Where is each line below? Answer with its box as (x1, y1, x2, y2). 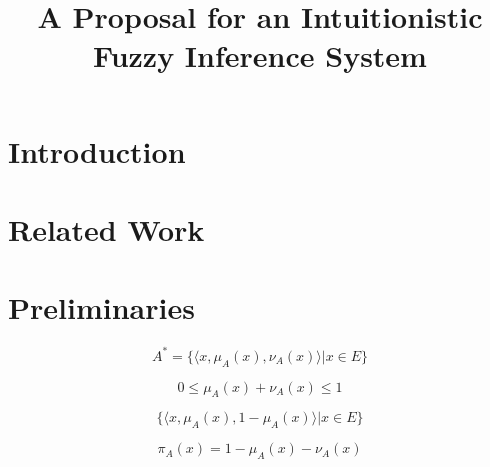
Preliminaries (8, 287, 195, 328)
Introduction (8, 130, 186, 171)
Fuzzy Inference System (93, 35, 427, 76)
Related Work (8, 208, 205, 249)
